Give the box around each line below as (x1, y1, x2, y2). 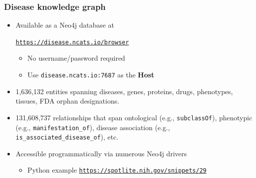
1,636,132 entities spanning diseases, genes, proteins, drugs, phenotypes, (15, 86, 233, 96)
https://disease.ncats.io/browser (15, 38, 129, 46)
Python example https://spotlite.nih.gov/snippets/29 (27, 165, 207, 175)
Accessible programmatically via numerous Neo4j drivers (15, 148, 187, 158)
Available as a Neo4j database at (15, 20, 115, 30)
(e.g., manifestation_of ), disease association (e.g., (15, 122, 170, 132)
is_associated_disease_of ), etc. (15, 132, 119, 142)
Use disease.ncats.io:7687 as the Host (27, 70, 155, 80)
